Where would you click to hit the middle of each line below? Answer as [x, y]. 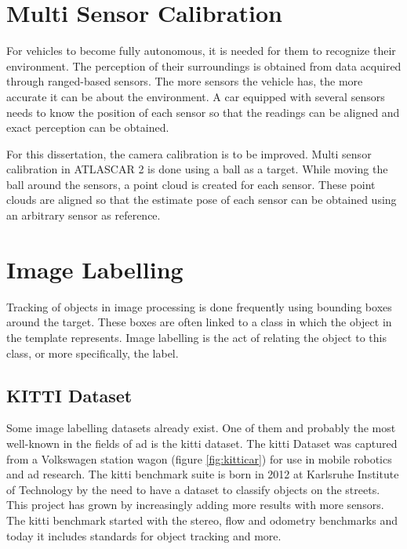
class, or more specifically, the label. [93, 353]
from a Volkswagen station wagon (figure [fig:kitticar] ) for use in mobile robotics [199, 458]
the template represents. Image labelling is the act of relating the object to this [196, 337]
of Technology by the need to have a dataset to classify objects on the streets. [193, 489]
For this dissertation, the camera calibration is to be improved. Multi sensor [189, 153]
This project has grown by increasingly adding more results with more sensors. [195, 505]
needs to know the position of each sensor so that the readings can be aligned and [203, 112]
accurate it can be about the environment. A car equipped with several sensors [196, 96]
